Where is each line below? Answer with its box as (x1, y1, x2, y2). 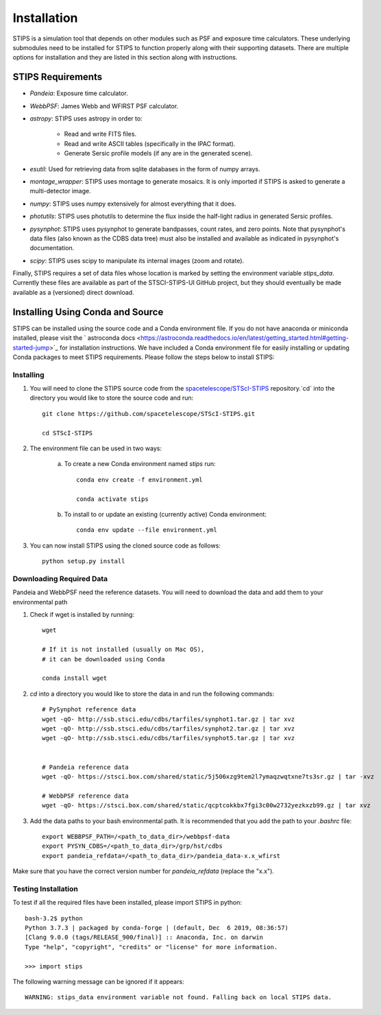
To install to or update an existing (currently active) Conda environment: (64, 511, 267, 518)
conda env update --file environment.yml (76, 526, 217, 534)
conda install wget (42, 674, 108, 682)
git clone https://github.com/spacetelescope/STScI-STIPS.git (42, 410, 256, 417)
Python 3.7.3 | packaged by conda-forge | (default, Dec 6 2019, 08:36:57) (25, 924, 289, 931)
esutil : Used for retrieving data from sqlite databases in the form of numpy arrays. (29, 164, 260, 173)
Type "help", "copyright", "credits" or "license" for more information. (25, 943, 278, 951)
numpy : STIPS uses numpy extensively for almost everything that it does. (29, 199, 236, 208)
